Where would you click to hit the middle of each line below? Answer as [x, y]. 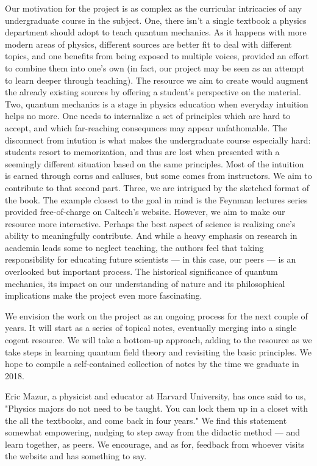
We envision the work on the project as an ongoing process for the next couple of [156, 315]
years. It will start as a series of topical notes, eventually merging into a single [151, 328]
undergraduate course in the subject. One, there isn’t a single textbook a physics [156, 20]
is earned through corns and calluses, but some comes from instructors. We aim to [158, 176]
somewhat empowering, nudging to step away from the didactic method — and [152, 432]
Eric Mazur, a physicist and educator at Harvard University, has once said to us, [155, 396]
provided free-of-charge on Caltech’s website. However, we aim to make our [145, 212]
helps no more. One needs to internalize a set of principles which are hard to [148, 116]
